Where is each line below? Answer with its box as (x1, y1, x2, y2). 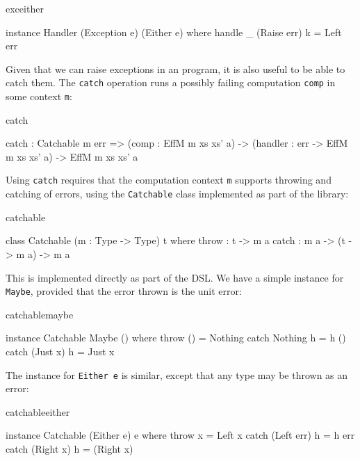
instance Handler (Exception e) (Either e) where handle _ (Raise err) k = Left (6, 24, 342, 39)
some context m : (6, 89, 72, 104)
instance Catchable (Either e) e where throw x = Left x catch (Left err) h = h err (6, 428, 355, 442)
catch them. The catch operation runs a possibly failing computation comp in (6, 75, 336, 90)
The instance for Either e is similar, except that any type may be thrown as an (6, 367, 348, 382)
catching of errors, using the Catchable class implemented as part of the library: (6, 186, 349, 201)
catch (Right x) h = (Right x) (6, 442, 133, 456)
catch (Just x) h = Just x (6, 344, 115, 358)
